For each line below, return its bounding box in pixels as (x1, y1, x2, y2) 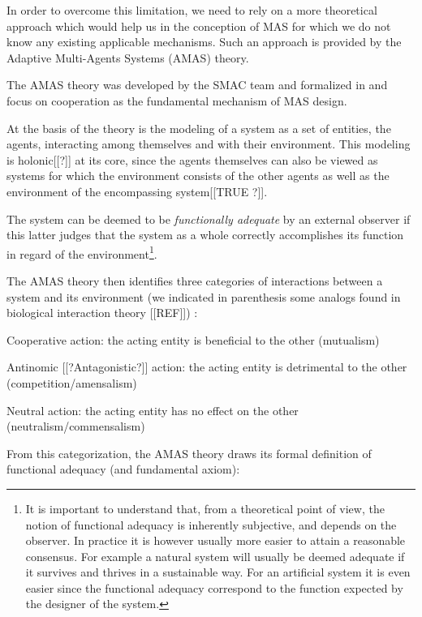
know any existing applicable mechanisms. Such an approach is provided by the (6, 33, 402, 50)
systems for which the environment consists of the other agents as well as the (6, 167, 390, 184)
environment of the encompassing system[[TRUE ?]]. (6, 182, 268, 199)
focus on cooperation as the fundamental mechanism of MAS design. (6, 92, 347, 109)
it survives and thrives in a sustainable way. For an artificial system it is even (25, 563, 411, 581)
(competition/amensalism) (6, 374, 137, 391)
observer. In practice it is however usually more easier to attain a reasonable (25, 532, 406, 549)
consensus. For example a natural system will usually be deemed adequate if (25, 547, 405, 564)
